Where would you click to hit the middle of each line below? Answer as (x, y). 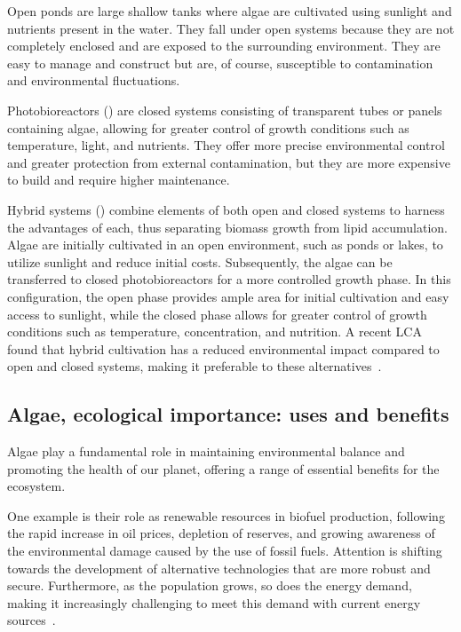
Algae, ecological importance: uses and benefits (228, 414)
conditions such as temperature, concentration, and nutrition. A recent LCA (215, 332)
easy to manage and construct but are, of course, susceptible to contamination (220, 63)
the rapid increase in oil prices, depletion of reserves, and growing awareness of (221, 533)
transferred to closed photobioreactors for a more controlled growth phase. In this (229, 279)
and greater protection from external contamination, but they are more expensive (229, 162)
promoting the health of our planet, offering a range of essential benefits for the (223, 468)
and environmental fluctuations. (94, 80)
